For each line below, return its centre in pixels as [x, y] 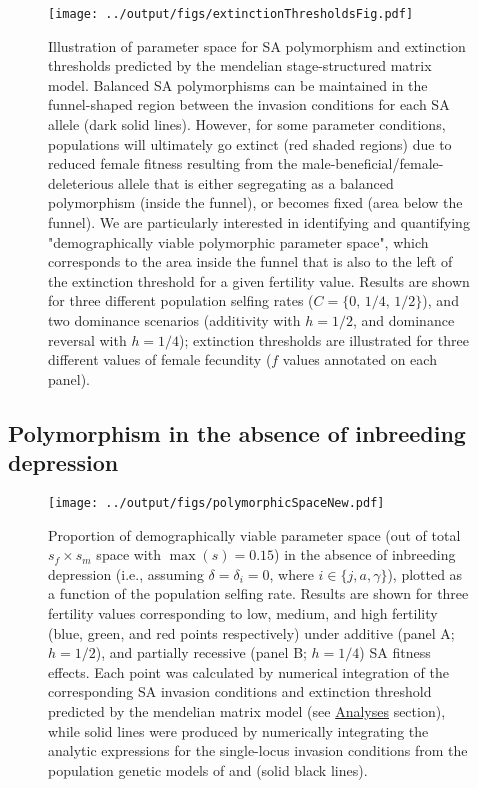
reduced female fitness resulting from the [173, 163]
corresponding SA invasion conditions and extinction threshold [240, 691]
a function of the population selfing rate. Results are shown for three [258, 593]
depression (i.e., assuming [126, 573]
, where [291, 573]
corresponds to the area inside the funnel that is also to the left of [250, 261]
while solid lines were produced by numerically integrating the [238, 730]
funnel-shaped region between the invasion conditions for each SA [249, 104]
